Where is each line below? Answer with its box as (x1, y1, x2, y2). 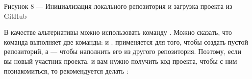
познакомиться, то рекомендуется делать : (4, 65, 128, 76)
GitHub (4, 10, 27, 21)
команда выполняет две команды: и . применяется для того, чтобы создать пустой (4, 36, 248, 47)
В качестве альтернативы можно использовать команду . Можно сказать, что (4, 27, 232, 37)
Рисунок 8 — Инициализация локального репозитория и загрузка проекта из (4, 1, 232, 11)
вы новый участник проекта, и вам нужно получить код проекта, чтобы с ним (4, 55, 237, 66)
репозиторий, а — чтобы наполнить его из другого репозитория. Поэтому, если (4, 46, 241, 56)
